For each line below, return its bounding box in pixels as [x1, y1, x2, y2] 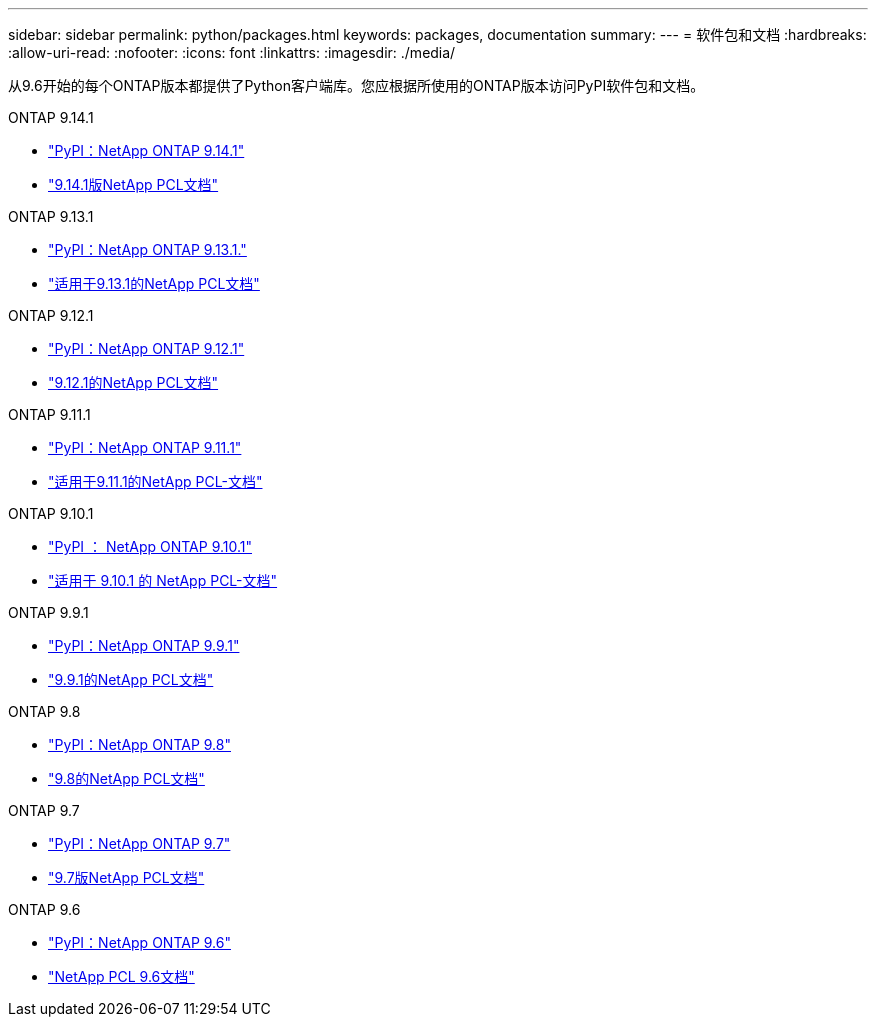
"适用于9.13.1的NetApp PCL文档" [48, 275, 260, 292]
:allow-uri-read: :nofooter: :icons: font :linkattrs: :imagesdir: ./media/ [8, 44, 456, 61]
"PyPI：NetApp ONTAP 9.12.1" [48, 340, 245, 357]
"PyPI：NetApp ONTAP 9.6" [48, 934, 231, 951]
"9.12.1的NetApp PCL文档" [48, 374, 219, 391]
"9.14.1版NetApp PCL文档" [48, 176, 219, 193]
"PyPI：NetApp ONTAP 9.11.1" [48, 439, 242, 456]
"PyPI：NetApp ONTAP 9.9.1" [48, 637, 240, 654]
